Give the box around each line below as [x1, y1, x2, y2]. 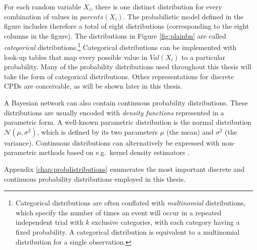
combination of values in [4, 11, 78, 21]
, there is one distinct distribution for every [91, 1, 222, 11]
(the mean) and [166, 126, 214, 137]
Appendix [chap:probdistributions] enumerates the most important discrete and [4, 163, 245, 174]
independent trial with [15, 217, 84, 227]
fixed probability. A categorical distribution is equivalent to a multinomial [15, 226, 240, 237]
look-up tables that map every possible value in [4, 51, 147, 62]
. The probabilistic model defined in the [123, 11, 244, 21]
